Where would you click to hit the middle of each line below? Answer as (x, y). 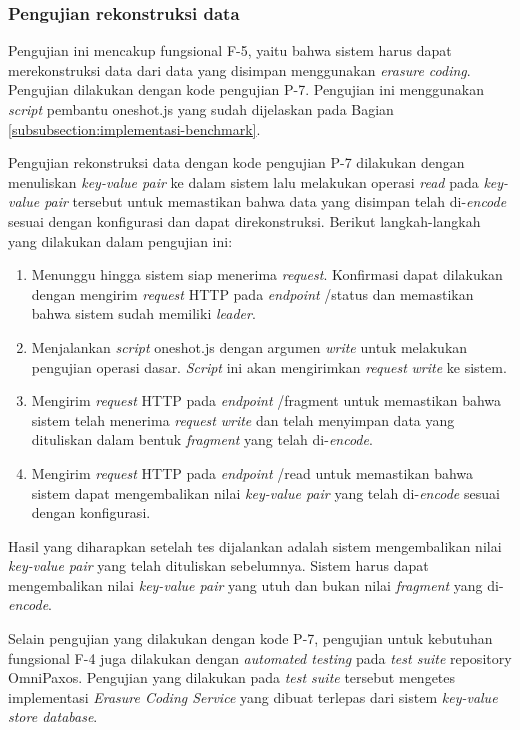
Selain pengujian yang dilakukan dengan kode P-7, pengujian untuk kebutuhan (250, 638)
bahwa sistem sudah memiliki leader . (143, 313)
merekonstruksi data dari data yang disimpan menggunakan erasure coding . (239, 69)
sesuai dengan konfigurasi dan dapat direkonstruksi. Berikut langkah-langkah (244, 220)
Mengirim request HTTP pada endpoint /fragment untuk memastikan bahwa (266, 400)
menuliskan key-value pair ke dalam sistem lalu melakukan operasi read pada (243, 181)
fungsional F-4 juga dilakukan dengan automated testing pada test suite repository (260, 657)
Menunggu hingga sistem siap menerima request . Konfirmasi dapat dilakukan (267, 274)
